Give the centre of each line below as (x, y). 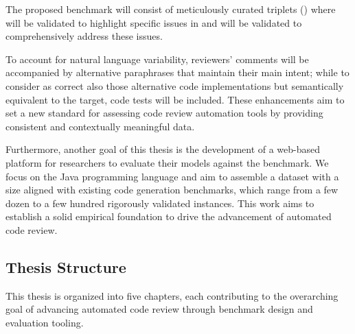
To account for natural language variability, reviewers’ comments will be (157, 59)
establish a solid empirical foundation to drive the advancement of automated (169, 216)
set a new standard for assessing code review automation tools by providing (164, 113)
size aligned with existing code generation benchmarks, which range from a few (172, 190)
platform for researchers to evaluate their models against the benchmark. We (167, 162)
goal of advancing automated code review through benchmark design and (159, 309)
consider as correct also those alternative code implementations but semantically (175, 85)
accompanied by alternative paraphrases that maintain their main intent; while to (177, 72)
